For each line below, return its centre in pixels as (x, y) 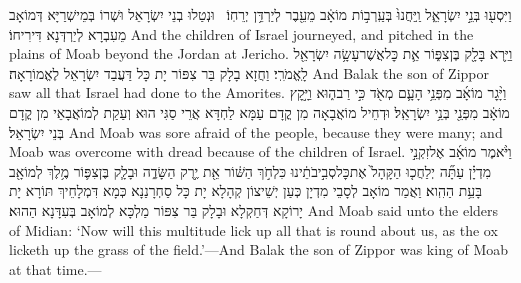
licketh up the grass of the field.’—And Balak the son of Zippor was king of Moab (259, 249)
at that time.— (55, 268)
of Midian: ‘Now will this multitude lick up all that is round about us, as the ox (253, 229)
